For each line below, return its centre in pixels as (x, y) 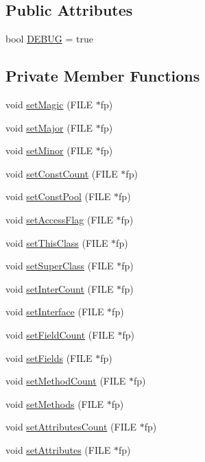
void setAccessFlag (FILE (59, 219)
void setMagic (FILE (49, 104)
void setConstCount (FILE (62, 173)
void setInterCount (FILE (60, 288)
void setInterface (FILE (55, 312)
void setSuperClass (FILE (60, 266)
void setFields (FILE (49, 357)
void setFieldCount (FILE (60, 334)
